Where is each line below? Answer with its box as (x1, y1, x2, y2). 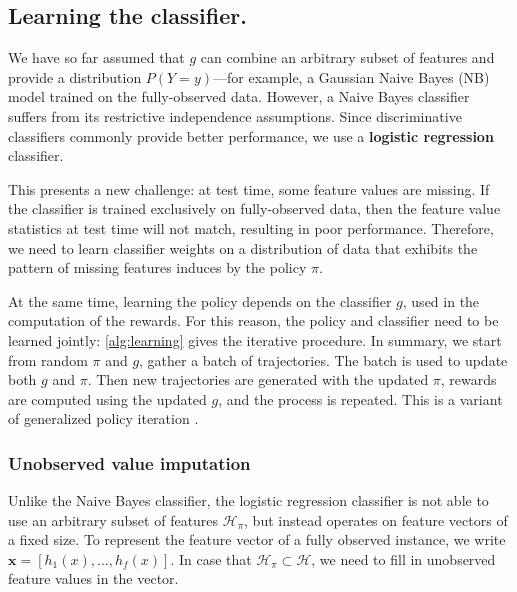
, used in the (402, 290, 480, 311)
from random (8, 349, 88, 370)
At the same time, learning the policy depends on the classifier (8, 290, 392, 311)
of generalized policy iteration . (8, 408, 199, 429)
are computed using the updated (8, 388, 207, 409)
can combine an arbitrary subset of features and (200, 47, 495, 68)
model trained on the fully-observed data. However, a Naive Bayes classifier (8, 86, 470, 107)
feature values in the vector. (8, 568, 179, 589)
